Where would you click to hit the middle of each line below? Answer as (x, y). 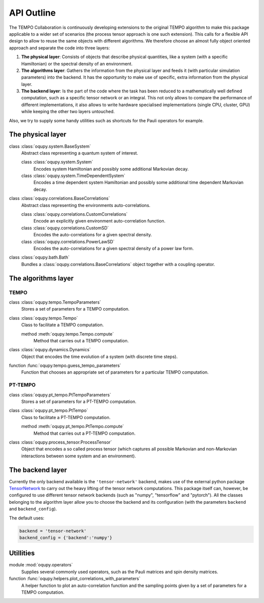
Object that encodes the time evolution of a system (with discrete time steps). (99, 357)
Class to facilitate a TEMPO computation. (63, 325)
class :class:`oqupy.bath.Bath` (39, 257)
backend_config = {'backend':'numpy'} (66, 537)
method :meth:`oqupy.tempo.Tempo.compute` (68, 334)
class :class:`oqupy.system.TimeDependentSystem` (73, 176)
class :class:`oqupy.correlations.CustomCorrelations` (75, 214)
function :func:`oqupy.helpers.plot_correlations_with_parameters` (75, 579)
